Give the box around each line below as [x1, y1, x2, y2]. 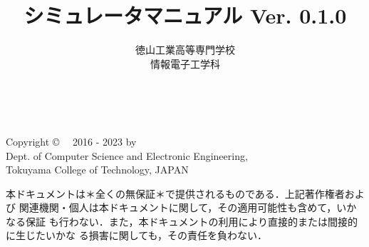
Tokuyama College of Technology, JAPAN [6, 162, 189, 177]
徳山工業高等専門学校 [135, 42, 235, 57]
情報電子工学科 [150, 56, 220, 71]
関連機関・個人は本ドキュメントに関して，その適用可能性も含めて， [19, 200, 337, 215]
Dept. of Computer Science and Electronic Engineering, [6, 148, 248, 163]
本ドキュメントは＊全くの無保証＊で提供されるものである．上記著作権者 [6, 186, 345, 201]
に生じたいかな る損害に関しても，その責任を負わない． [6, 228, 267, 243]
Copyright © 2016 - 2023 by [6, 133, 137, 148]
